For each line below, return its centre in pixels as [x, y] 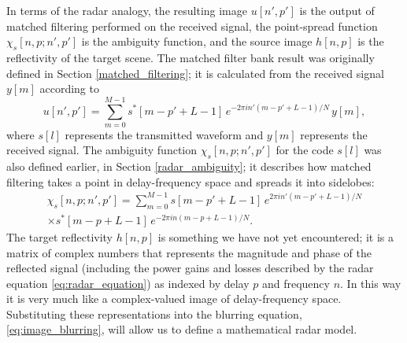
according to [69, 89]
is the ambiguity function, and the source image [197, 41]
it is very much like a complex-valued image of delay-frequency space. [174, 299]
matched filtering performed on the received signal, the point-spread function [192, 26]
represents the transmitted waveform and [164, 134]
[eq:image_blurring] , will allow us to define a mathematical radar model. [182, 329]
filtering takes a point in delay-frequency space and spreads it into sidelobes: [191, 181]
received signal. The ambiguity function [102, 150]
